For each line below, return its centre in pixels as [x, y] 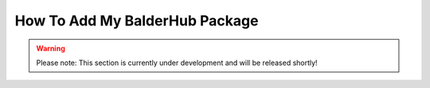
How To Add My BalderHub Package [137, 21]
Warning [51, 48]
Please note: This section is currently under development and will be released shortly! [177, 63]
